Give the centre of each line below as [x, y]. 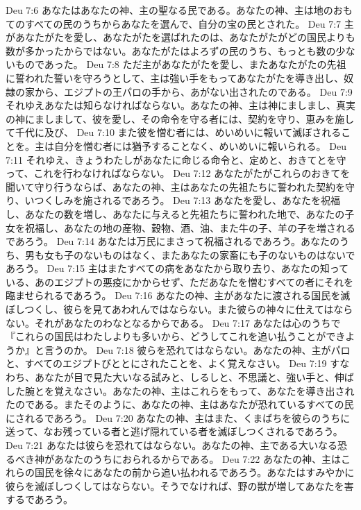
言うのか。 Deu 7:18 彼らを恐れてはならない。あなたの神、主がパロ [197, 349]
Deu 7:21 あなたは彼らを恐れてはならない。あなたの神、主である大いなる [172, 445]
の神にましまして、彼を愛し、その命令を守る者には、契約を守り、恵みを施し [180, 118]
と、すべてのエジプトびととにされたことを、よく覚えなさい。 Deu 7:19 [166, 363]
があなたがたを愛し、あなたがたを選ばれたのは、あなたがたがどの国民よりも [180, 37]
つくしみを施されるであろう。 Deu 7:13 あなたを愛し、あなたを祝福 [187, 200]
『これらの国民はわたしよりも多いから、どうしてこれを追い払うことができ [176, 336]
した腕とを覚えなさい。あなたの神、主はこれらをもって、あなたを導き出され [180, 390]
